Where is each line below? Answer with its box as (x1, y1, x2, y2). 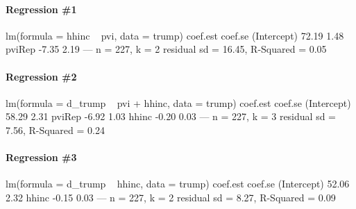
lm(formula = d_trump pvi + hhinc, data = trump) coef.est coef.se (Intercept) (6, 95, 351, 110)
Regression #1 (6, 1, 77, 16)
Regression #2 (6, 69, 77, 83)
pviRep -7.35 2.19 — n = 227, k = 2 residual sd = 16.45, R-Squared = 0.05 (6, 42, 327, 56)
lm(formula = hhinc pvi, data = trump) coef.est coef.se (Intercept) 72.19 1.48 (6, 28, 344, 42)
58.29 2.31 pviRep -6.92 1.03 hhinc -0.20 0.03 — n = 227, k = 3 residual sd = (6, 109, 336, 124)
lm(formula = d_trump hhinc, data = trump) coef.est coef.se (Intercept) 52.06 (6, 176, 350, 191)
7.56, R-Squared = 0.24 (6, 122, 105, 137)
